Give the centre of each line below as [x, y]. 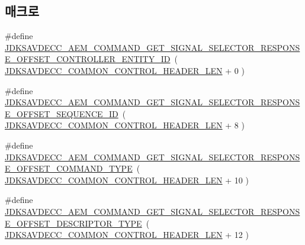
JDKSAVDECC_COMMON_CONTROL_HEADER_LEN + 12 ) [127, 235]
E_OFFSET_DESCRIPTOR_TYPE [73, 223]
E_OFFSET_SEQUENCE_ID [62, 113]
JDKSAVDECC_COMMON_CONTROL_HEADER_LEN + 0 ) [125, 70]
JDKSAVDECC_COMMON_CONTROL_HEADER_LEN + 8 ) [125, 125]
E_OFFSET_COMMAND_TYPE [69, 168]
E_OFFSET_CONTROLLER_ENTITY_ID [88, 59]
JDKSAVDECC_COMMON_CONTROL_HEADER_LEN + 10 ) [127, 180]
